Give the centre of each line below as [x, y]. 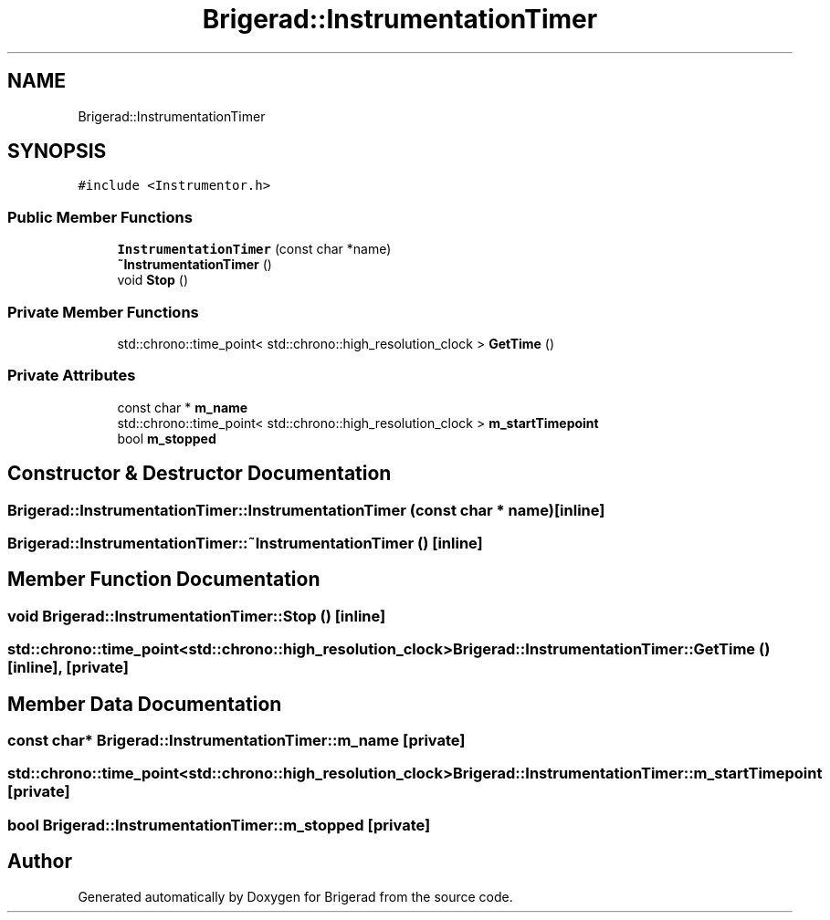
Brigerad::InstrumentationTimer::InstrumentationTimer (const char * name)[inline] [306, 510]
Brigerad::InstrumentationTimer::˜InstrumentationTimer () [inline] [245, 543]
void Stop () [153, 280]
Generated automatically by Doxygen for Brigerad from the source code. [295, 896]
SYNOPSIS [57, 152]
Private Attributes [72, 376]
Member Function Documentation [164, 580]
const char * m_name [183, 407]
